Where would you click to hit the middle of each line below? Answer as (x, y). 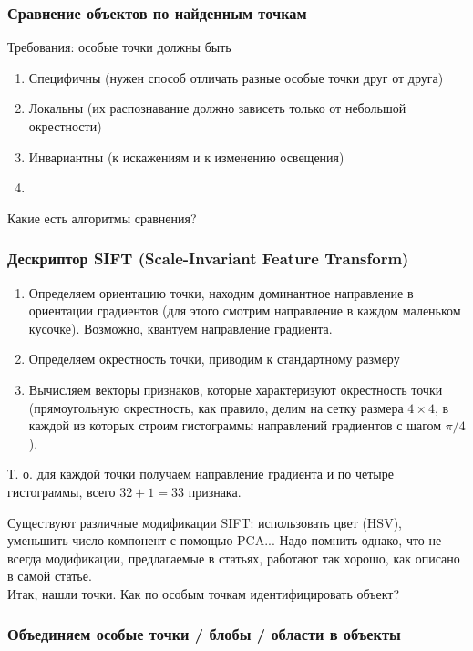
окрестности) (65, 126)
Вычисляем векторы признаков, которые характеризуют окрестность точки (236, 389)
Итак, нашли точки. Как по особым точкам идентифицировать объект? (204, 593)
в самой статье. (50, 576)
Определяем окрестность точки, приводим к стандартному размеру (214, 359)
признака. (215, 491)
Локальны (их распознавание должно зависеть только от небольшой (217, 108)
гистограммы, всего (62, 491)
